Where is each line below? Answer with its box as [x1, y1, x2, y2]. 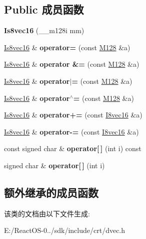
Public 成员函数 [4, 2, 84, 17]
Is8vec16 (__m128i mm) [4, 25, 84, 36]
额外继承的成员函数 [4, 184, 98, 200]
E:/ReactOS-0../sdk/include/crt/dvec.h [4, 225, 125, 235]
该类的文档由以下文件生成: [4, 208, 90, 218]
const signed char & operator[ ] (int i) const [4, 143, 141, 154]
